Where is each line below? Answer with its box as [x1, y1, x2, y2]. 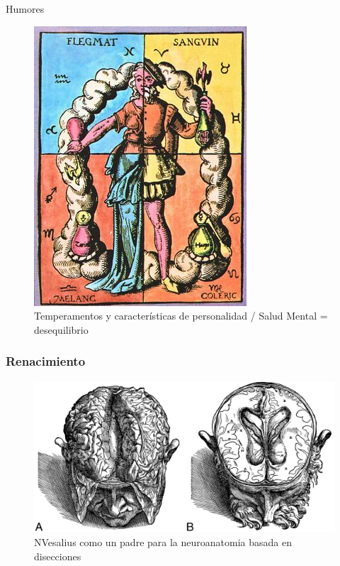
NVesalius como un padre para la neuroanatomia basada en [34, 535, 292, 550]
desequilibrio [34, 322, 89, 337]
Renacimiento [6, 352, 86, 370]
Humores [6, 1, 45, 16]
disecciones [34, 548, 81, 563]
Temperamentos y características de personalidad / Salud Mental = [34, 308, 328, 323]
